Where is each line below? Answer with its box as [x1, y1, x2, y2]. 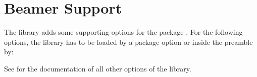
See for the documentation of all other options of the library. [4, 63, 191, 73]
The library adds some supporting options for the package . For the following [4, 27, 243, 37]
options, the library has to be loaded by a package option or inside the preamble [4, 36, 253, 47]
